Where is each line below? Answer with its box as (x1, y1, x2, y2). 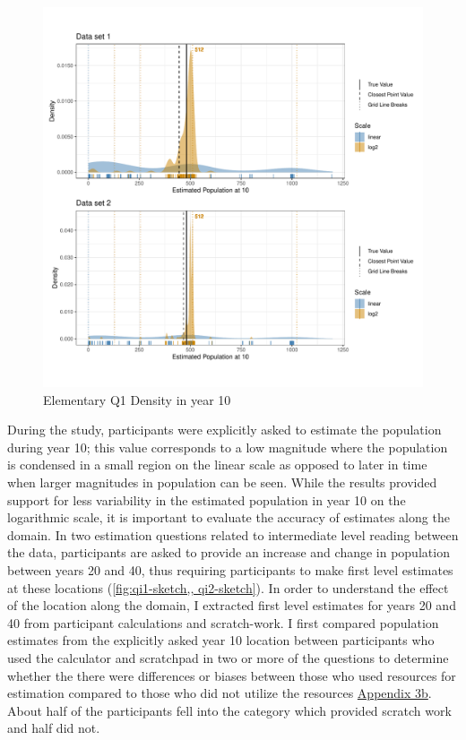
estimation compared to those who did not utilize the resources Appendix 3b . (7, 684, 432, 702)
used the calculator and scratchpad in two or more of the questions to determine (7, 648, 449, 667)
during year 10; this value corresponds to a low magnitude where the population (7, 437, 448, 456)
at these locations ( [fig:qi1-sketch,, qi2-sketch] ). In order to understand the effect (7, 578, 449, 597)
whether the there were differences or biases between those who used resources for (7, 666, 456, 684)
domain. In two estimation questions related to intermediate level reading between (7, 525, 459, 544)
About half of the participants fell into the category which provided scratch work (7, 701, 452, 719)
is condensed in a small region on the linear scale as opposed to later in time (7, 455, 427, 474)
